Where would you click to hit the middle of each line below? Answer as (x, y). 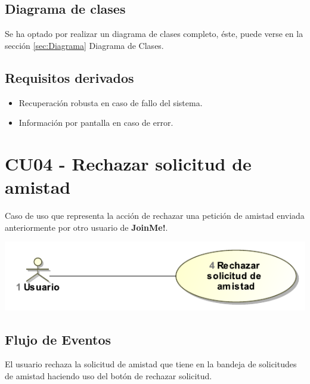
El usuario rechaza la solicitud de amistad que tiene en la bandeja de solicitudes (151, 364)
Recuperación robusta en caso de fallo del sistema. (111, 102)
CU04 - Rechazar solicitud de (128, 163)
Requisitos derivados (69, 77)
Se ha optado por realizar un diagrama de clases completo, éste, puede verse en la (154, 34)
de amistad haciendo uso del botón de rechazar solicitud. (108, 376)
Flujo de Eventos (58, 339)
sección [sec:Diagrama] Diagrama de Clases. (84, 45)
